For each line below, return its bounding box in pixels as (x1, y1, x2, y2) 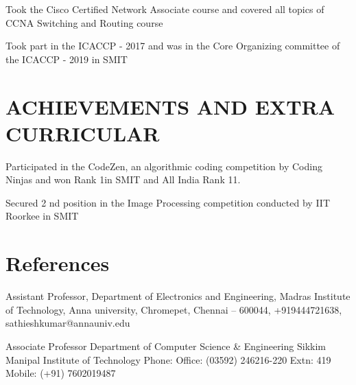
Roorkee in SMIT (5, 209, 79, 223)
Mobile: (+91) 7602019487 (5, 366, 116, 380)
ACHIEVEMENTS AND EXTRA (5, 92, 335, 120)
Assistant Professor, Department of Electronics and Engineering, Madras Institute (5, 289, 351, 303)
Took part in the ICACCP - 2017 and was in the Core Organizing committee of (5, 38, 340, 53)
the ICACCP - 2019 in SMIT (5, 51, 128, 66)
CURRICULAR (5, 119, 160, 147)
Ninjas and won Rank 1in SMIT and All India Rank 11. (5, 172, 241, 187)
